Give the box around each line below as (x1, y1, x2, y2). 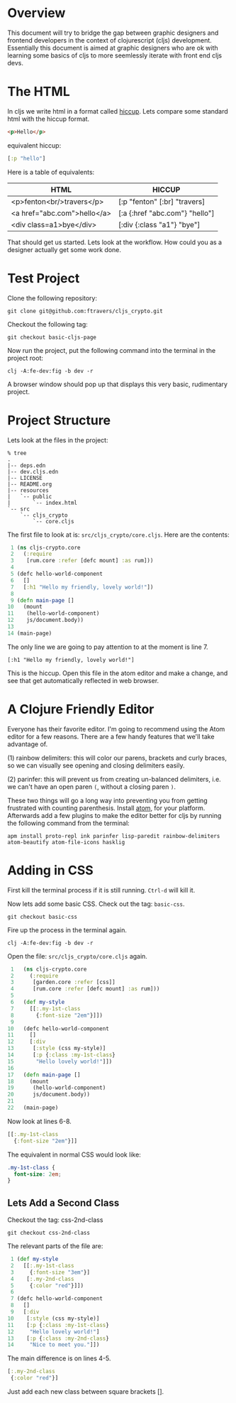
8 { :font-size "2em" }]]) (10, 1012, 103, 1019)
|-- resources (7, 486, 50, 494)
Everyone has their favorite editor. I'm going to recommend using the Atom (7, 724, 225, 733)
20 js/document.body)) (7, 1091, 91, 1098)
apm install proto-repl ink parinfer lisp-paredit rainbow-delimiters (7, 832, 220, 839)
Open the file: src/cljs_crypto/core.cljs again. (7, 951, 147, 960)
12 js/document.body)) (7, 616, 84, 624)
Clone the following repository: (7, 293, 98, 302)
